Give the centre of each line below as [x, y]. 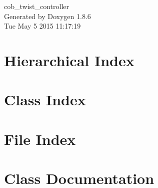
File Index [40, 139]
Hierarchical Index [69, 60]
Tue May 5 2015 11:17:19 [42, 26]
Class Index [45, 100]
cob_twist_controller [37, 6]
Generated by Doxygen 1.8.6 [47, 16]
